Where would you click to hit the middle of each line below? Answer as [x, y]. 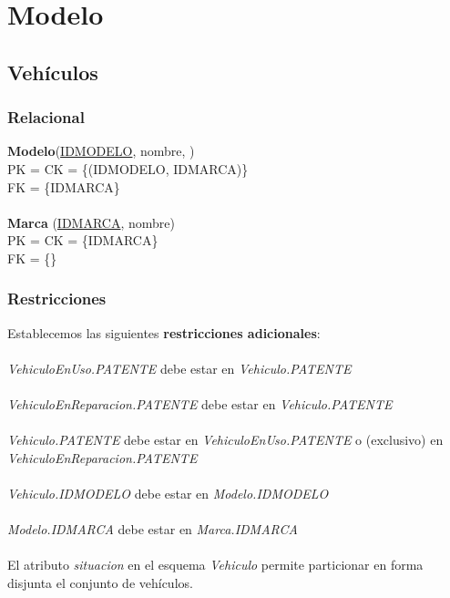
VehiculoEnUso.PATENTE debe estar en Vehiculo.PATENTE [179, 368]
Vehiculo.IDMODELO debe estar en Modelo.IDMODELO [168, 494]
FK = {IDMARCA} [64, 186]
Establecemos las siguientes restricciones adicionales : [164, 332]
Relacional [46, 117]
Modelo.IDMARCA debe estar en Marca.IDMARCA [153, 529]
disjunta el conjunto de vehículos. [100, 583]
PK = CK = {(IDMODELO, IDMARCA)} [128, 168]
